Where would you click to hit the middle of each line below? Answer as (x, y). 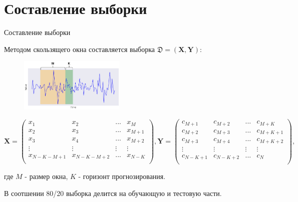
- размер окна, (46, 176)
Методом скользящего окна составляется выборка (79, 49)
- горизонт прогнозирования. (122, 176)
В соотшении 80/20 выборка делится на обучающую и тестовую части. (113, 193)
